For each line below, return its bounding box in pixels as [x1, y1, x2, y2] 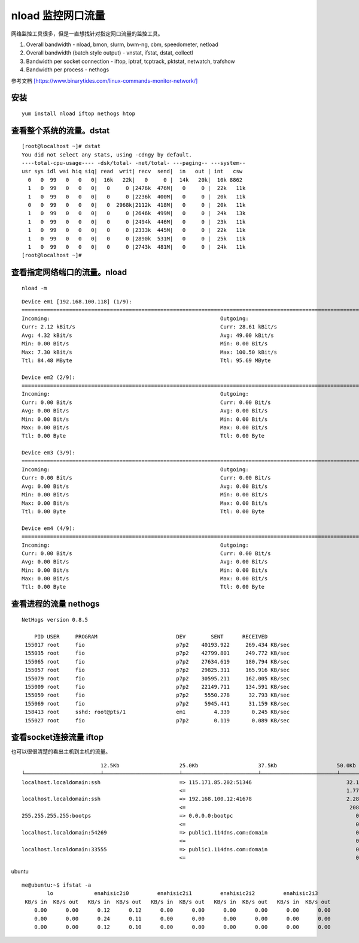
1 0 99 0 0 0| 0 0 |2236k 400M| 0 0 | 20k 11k [28, 193, 246, 200]
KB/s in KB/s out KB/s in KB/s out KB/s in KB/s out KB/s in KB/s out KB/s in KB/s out [25, 898, 331, 905]
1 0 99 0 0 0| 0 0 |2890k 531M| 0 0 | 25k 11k [28, 235, 246, 242]
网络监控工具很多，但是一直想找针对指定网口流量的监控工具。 [11, 30, 163, 37]
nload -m [22, 285, 47, 291]
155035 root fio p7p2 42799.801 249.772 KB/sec [25, 650, 290, 656]
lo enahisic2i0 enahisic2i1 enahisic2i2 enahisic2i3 [47, 890, 318, 897]
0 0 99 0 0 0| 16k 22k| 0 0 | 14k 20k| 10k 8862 [28, 176, 243, 183]
